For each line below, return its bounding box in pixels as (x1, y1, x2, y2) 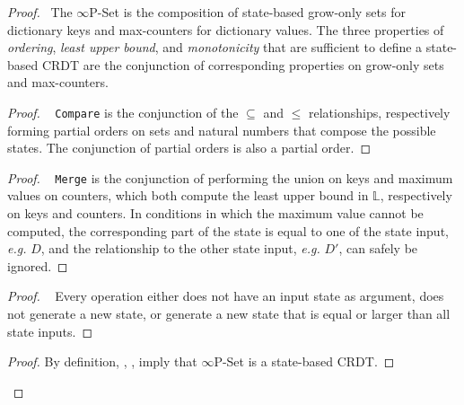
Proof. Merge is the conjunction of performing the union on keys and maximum (7, 168, 453, 187)
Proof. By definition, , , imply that (7, 352, 197, 371)
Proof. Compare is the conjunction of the (7, 102, 239, 121)
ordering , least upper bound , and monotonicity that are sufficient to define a (7, 38, 423, 57)
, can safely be (338, 239, 418, 258)
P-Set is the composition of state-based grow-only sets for (89, 3, 406, 21)
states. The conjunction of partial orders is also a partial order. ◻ (7, 138, 372, 157)
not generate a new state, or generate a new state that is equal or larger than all (7, 304, 451, 323)
